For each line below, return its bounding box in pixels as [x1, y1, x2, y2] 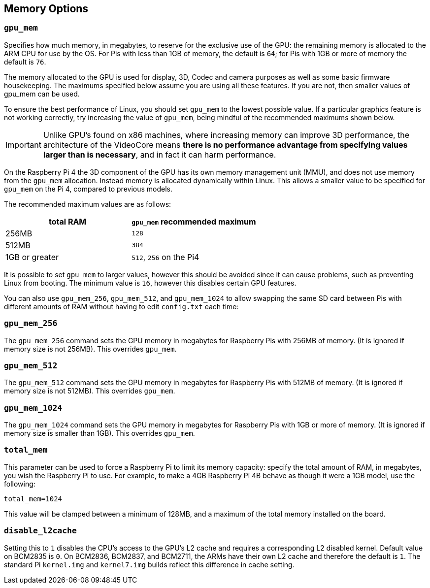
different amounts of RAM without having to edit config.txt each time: [4, 302, 239, 311]
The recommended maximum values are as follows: [4, 199, 171, 208]
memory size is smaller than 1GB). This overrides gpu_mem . [4, 429, 195, 438]
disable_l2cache [4, 526, 77, 536]
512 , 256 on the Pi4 [132, 252, 199, 262]
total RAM [49, 216, 87, 227]
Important [5, 139, 41, 150]
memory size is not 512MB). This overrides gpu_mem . [4, 387, 175, 395]
